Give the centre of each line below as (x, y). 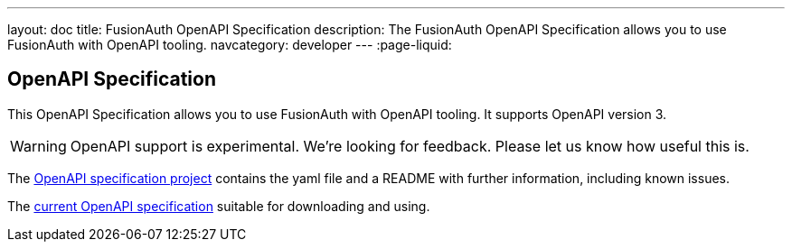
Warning (38, 146)
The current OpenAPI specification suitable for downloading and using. (219, 206)
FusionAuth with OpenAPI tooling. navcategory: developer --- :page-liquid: (230, 45)
